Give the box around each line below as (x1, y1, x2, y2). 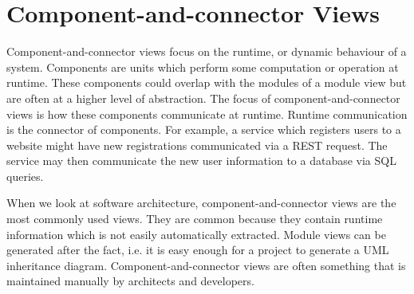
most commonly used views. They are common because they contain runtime (6, 210, 383, 227)
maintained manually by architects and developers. (6, 272, 254, 289)
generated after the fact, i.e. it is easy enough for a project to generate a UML (6, 241, 389, 258)
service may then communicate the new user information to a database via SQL (6, 152, 396, 169)
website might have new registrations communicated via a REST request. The (6, 136, 388, 153)
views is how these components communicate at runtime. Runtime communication (6, 105, 408, 122)
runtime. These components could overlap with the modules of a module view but (6, 74, 407, 91)
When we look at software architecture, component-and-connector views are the (6, 194, 396, 211)
